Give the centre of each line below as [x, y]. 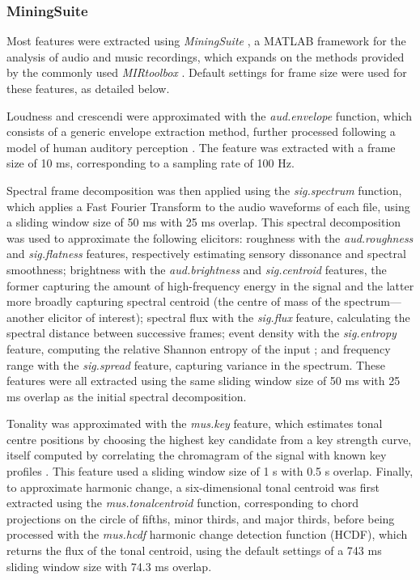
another [25, 317]
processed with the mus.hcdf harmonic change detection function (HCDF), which [207, 534]
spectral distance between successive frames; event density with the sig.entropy [202, 333]
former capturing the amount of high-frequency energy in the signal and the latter [210, 285]
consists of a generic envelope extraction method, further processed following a [201, 131]
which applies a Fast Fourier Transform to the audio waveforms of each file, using [208, 206]
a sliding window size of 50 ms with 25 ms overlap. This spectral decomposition [204, 222]
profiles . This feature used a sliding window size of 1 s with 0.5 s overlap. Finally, [210, 471]
